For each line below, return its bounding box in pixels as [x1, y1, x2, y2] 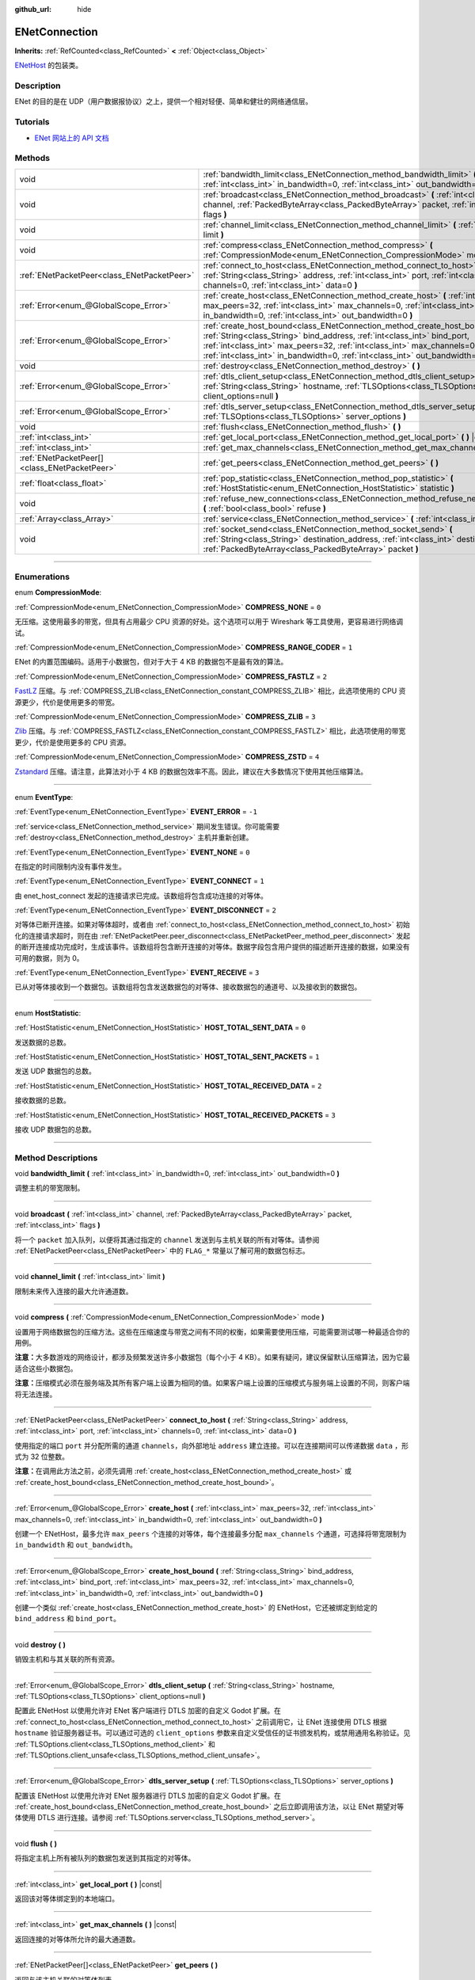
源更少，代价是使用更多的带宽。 [14, 697, 119, 706]
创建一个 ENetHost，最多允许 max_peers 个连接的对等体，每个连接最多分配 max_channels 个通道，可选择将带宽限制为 [14, 1529, 407, 1539]
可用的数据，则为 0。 [14, 953, 84, 962]
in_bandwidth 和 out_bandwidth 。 [14, 1540, 138, 1550]
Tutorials [14, 116, 51, 128]
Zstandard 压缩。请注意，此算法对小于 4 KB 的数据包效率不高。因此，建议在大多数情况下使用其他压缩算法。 [14, 767, 368, 776]
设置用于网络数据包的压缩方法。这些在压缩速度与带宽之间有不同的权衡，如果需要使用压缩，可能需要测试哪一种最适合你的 [14, 1327, 410, 1336]
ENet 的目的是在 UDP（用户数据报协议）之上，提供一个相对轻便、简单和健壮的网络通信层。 [14, 97, 313, 106]
